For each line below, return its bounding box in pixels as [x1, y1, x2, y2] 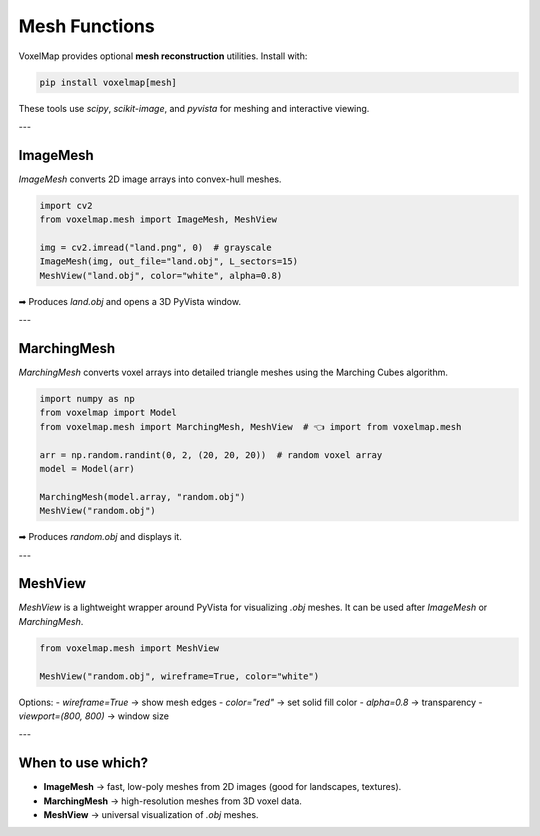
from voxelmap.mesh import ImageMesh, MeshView [39, 214, 277, 225]
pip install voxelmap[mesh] [39, 76, 177, 88]
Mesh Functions [18, 15, 155, 37]
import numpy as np [39, 393, 135, 405]
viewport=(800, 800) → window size [18, 710, 170, 722]
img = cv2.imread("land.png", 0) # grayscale [39, 241, 272, 253]
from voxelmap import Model [39, 407, 177, 419]
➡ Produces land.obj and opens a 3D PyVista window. [18, 295, 242, 307]
